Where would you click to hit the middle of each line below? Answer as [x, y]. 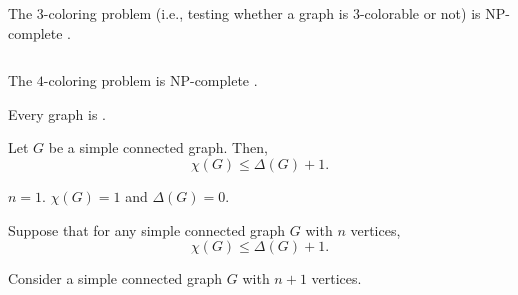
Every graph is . [57, 113]
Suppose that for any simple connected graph [147, 229]
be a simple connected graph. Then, [158, 147]
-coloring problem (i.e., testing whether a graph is [196, 13]
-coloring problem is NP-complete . [150, 80]
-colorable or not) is [420, 13]
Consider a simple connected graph [115, 278]
